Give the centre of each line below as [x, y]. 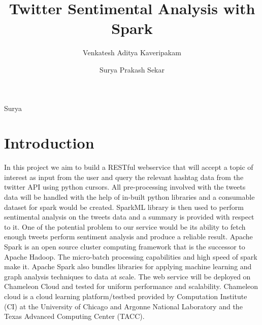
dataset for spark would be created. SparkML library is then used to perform [124, 207]
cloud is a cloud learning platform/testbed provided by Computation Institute [126, 296]
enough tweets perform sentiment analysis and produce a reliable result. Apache [128, 237]
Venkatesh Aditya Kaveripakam [132, 52]
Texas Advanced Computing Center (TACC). [74, 316]
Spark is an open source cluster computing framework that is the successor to [125, 246]
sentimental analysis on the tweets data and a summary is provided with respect [129, 217]
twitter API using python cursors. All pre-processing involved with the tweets [125, 187]
